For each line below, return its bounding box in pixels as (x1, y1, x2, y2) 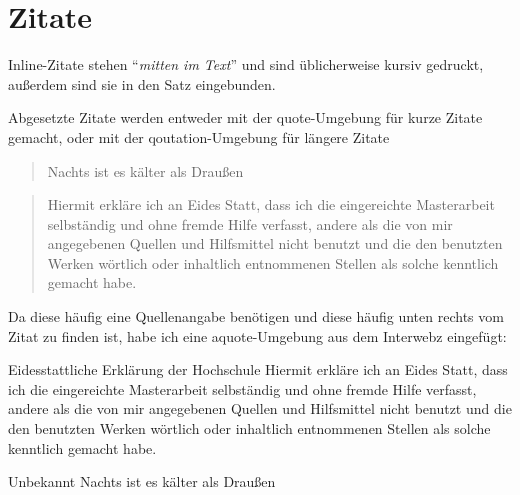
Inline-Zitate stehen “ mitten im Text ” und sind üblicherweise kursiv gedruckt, (8, 54, 484, 75)
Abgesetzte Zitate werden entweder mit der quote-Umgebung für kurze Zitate (8, 107, 483, 128)
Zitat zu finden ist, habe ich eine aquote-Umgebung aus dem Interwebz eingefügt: (8, 325, 507, 346)
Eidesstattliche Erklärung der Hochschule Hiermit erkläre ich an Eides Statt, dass (8, 359, 508, 380)
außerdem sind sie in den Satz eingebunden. (8, 73, 276, 94)
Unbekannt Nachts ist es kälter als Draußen (8, 471, 276, 492)
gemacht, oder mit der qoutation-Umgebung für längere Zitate (8, 126, 390, 147)
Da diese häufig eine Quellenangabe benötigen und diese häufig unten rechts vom (8, 306, 504, 327)
